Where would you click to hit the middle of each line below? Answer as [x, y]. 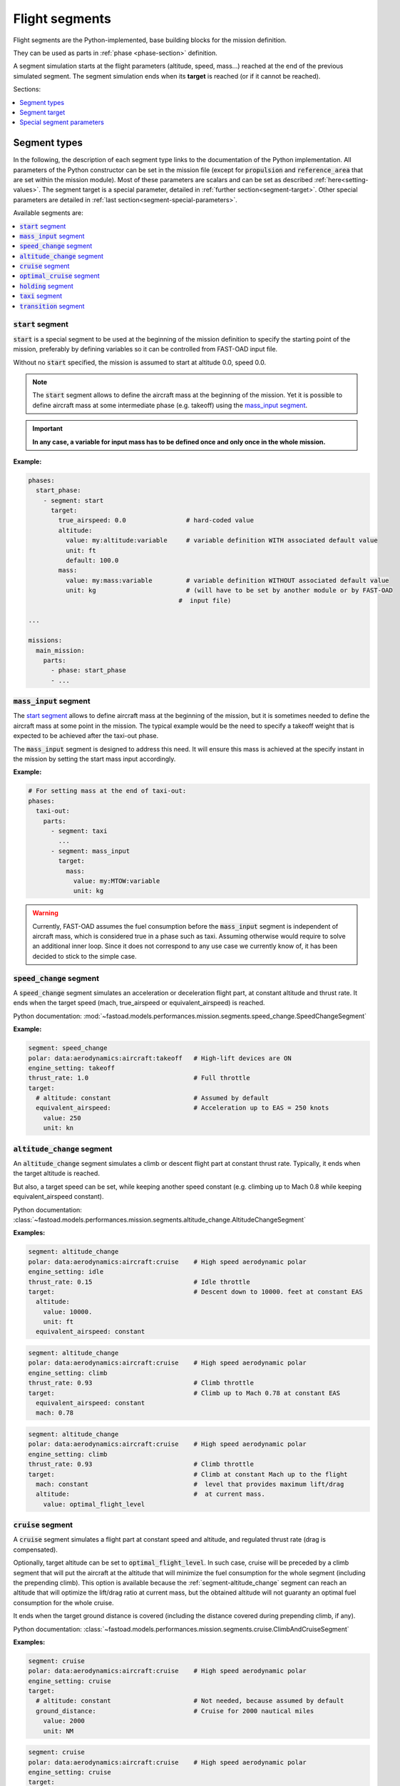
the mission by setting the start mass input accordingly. [94, 759]
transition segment [52, 306]
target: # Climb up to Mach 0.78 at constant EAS [184, 1393]
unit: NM [58, 1731]
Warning [45, 913]
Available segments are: [48, 213]
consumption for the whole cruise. [63, 1602]
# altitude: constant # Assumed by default [153, 1098]
